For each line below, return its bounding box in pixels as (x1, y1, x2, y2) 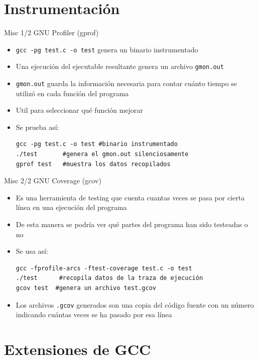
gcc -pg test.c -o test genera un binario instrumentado (16, 44, 198, 54)
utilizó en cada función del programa (16, 88, 129, 98)
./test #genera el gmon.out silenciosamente (16, 151, 189, 158)
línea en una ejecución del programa (16, 202, 127, 212)
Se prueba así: (16, 121, 59, 132)
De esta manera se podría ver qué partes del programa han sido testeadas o (16, 219, 248, 230)
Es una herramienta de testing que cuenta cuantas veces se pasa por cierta (16, 192, 245, 202)
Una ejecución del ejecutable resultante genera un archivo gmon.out (16, 61, 224, 71)
